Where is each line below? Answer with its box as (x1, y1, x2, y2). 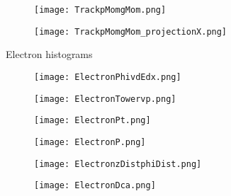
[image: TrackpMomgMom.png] (34, 5, 167, 15)
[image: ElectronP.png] (34, 137, 146, 147)
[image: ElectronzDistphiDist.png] (34, 158, 202, 169)
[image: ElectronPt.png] (34, 115, 151, 126)
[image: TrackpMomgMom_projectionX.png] (34, 26, 227, 37)
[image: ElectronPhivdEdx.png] (34, 71, 181, 82)
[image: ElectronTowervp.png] (34, 93, 176, 104)
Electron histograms (6, 47, 93, 62)
